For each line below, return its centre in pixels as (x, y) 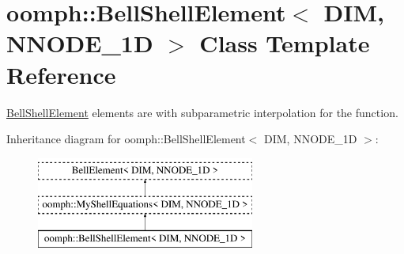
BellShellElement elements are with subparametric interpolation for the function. (202, 112)
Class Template (285, 43)
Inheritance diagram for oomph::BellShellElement (126, 139)
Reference (61, 74)
